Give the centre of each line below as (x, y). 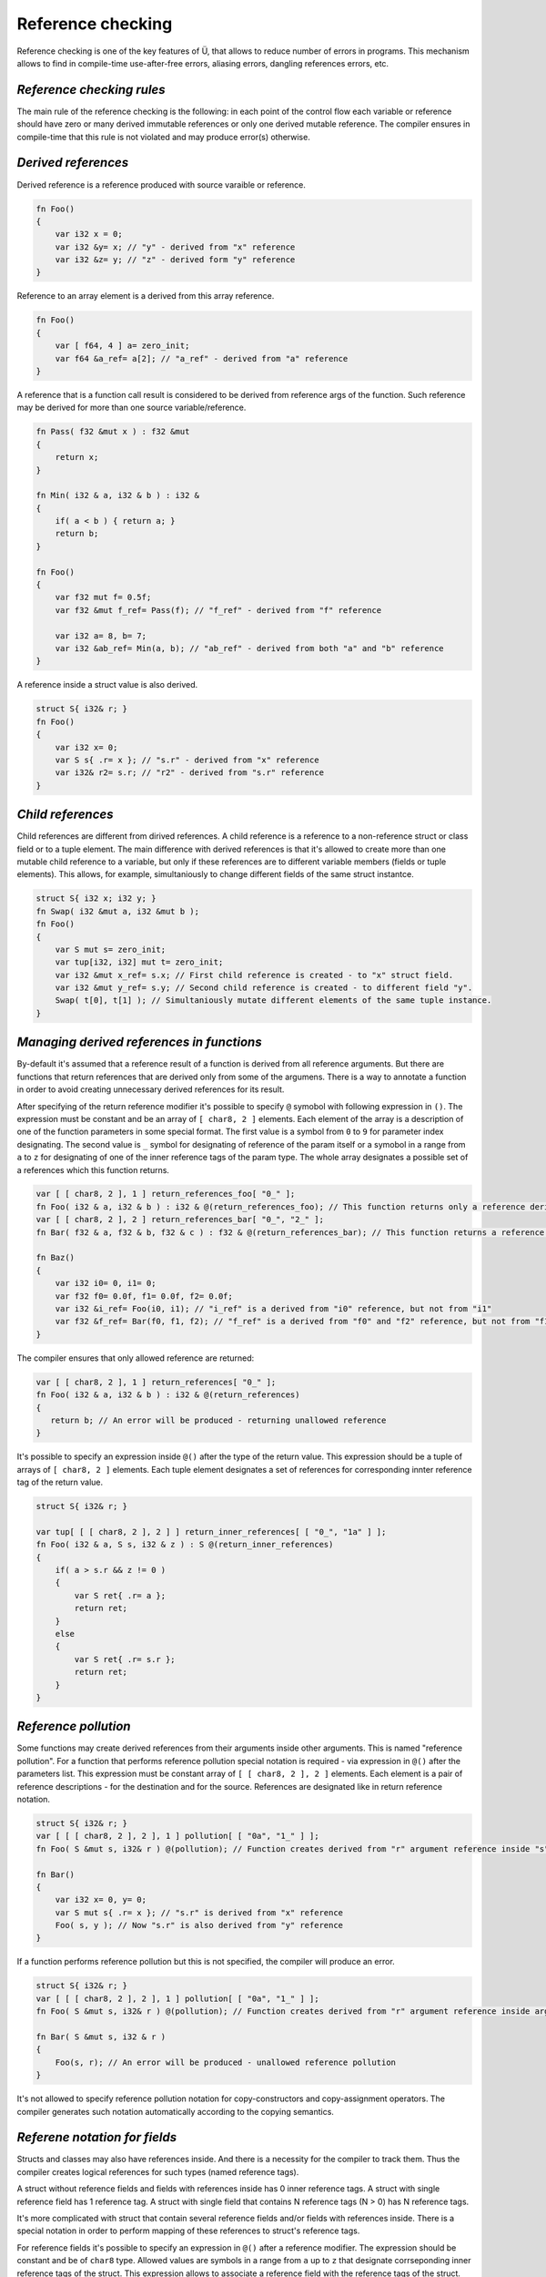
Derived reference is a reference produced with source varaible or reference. (162, 184)
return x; (77, 457)
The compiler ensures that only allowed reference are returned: (136, 1358)
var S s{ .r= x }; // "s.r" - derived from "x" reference (187, 760)
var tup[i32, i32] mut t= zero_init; (139, 962)
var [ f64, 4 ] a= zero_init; (122, 346)
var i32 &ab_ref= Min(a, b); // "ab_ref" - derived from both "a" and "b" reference (250, 648)
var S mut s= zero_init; (111, 949)
